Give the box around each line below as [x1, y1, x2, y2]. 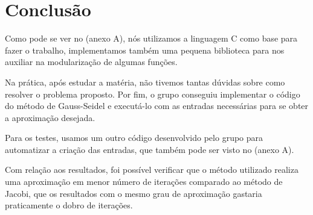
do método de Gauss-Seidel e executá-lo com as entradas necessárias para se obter [5, 99, 309, 112]
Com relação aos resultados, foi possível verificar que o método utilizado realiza [5, 163, 298, 176]
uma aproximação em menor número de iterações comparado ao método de [5, 175, 283, 188]
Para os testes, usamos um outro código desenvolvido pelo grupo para [5, 131, 263, 144]
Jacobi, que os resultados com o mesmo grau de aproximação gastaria [5, 187, 262, 199]
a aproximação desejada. [5, 111, 95, 123]
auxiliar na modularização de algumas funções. [5, 55, 178, 68]
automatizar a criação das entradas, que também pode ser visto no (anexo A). [5, 143, 294, 155]
